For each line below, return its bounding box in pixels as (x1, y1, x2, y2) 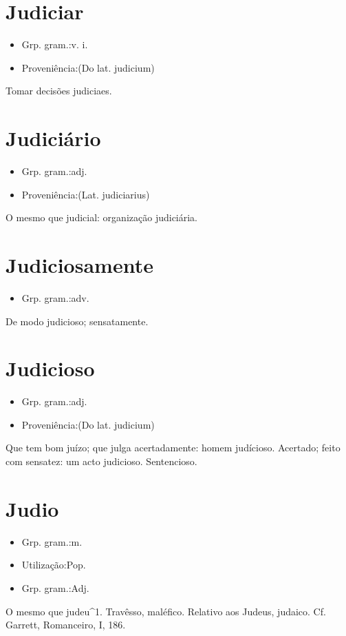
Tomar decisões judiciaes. (6, 83, 112, 98)
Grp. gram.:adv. (21, 290, 89, 305)
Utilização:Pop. (21, 557, 86, 572)
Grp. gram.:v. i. (21, 37, 88, 52)
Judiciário (6, 124, 101, 152)
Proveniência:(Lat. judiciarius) (21, 187, 150, 201)
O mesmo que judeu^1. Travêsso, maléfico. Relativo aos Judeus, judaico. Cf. (6, 604, 326, 618)
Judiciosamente (6, 251, 153, 278)
